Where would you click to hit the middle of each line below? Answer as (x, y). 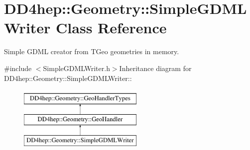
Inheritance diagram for (155, 68)
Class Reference (111, 28)
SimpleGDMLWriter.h (76, 68)
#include (18, 68)
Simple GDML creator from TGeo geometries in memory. (92, 51)
